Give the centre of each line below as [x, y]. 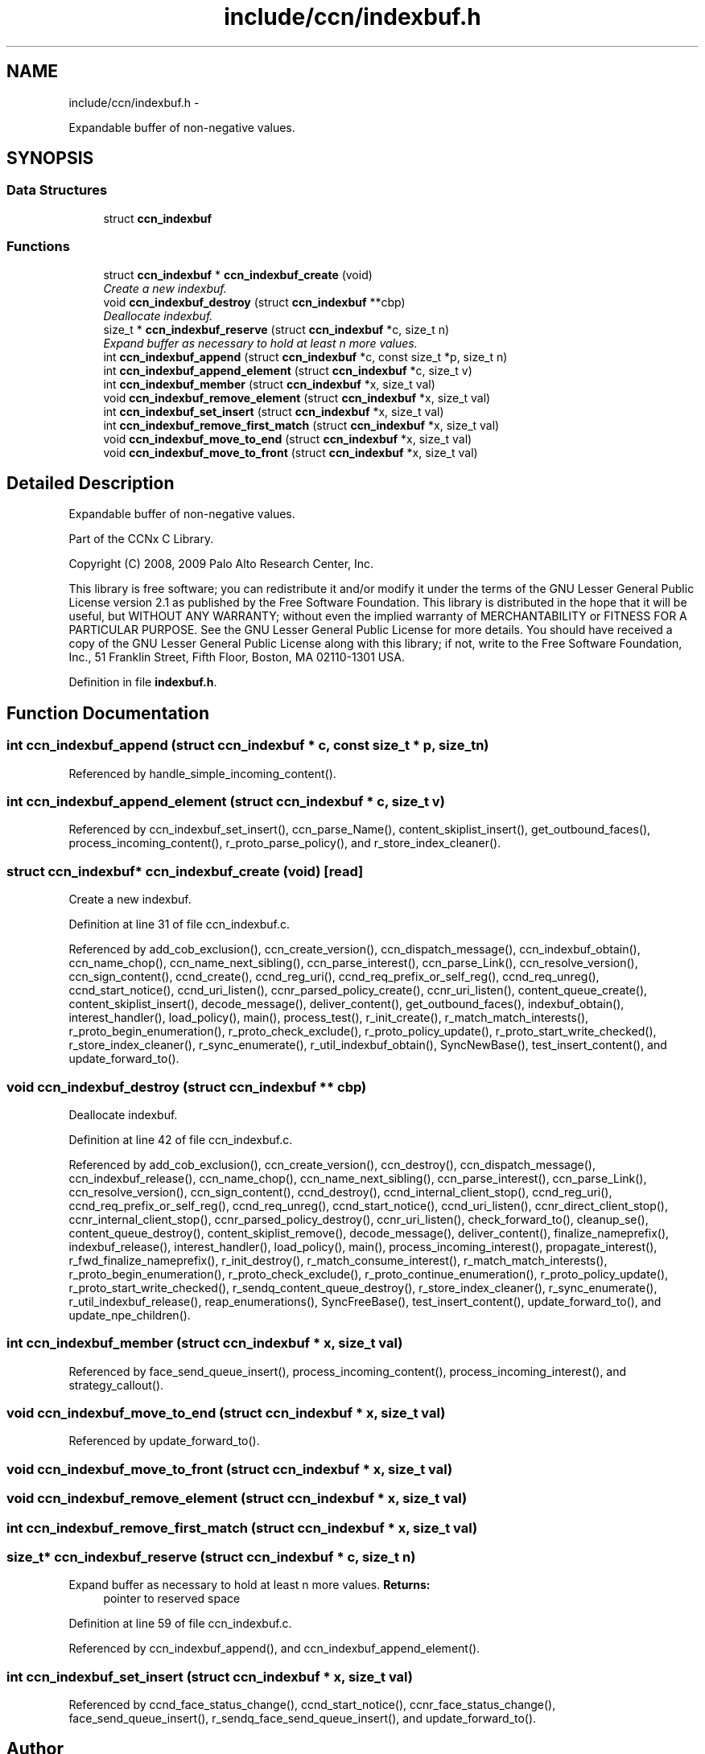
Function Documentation [108, 713]
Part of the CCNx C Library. [141, 539]
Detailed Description [91, 483]
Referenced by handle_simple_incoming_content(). [202, 773]
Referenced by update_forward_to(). [164, 1441]
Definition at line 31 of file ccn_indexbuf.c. [179, 924]
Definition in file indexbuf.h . [143, 682]
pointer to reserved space [172, 1599]
